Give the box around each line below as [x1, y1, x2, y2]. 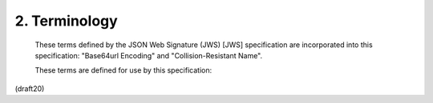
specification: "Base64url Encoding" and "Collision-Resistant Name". [34, 50, 263, 60]
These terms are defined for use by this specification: [34, 65, 212, 75]
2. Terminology [14, 12, 118, 30]
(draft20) [14, 84, 45, 93]
